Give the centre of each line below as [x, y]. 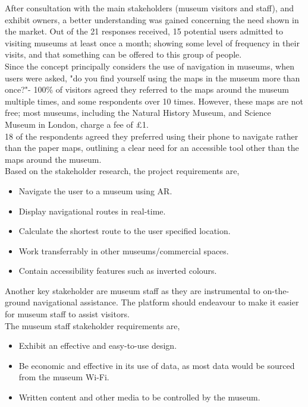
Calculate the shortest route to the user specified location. [125, 231]
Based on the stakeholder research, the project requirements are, [122, 171]
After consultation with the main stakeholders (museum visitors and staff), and [149, 8]
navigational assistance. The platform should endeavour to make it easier [166, 302]
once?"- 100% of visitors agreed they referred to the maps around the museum [147, 89]
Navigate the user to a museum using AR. [95, 190]
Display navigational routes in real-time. [92, 211]
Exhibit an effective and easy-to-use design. [98, 346]
